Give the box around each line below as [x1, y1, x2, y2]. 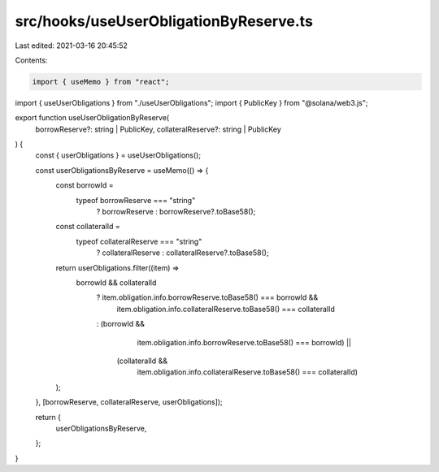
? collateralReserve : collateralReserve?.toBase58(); [96, 248, 269, 258]
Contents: [15, 55, 48, 65]
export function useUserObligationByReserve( [15, 113, 170, 123]
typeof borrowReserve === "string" [76, 195, 196, 205]
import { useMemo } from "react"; [32, 77, 170, 86]
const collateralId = [55, 222, 121, 232]
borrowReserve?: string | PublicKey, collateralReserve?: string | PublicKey [35, 124, 282, 134]
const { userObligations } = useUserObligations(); [35, 150, 202, 160]
